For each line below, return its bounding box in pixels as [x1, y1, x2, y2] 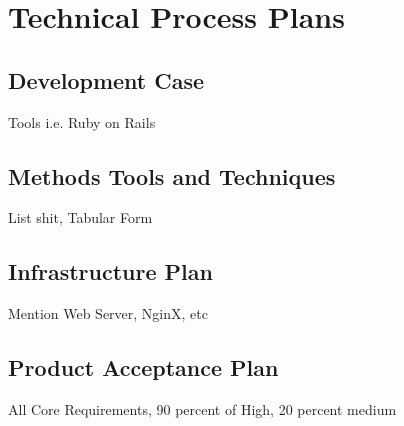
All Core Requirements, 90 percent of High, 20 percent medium [8, 398, 397, 419]
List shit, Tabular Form [8, 207, 153, 228]
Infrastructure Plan [8, 256, 213, 287]
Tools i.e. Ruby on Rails [8, 111, 156, 132]
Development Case [8, 64, 205, 95]
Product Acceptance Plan [8, 352, 279, 383]
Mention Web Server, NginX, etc [8, 303, 208, 324]
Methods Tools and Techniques [8, 160, 336, 191]
